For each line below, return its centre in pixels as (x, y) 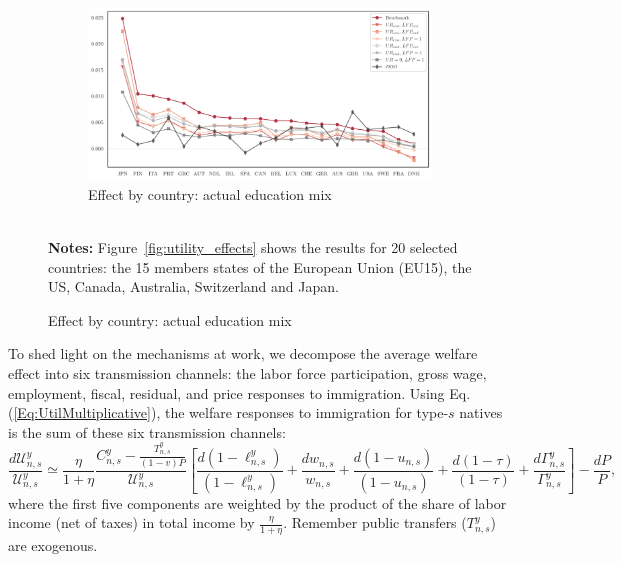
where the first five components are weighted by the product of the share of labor (257, 502)
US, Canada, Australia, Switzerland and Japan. (193, 286)
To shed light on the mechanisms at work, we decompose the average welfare (243, 353)
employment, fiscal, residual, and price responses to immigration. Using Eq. (239, 392)
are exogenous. (53, 544)
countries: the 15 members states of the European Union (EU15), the (260, 266)
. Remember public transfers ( (375, 522)
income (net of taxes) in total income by (131, 522)
